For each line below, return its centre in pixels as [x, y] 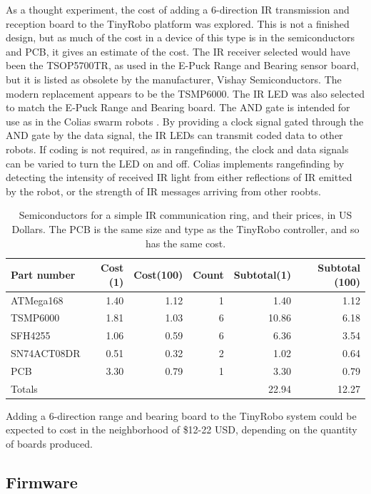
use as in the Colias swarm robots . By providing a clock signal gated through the [185, 121]
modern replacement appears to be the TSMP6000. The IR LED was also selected [185, 93]
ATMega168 [37, 300]
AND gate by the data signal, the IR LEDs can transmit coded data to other [174, 135]
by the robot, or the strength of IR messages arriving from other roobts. [163, 191]
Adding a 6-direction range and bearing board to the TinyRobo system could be [181, 415]
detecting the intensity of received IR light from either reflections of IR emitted [179, 177]
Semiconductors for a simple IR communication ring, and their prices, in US [185, 215]
